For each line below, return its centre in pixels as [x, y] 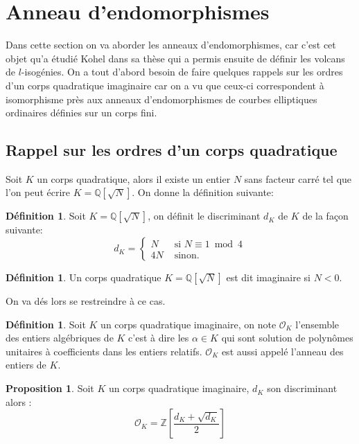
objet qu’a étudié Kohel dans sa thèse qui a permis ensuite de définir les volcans [175, 58]
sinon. [187, 255]
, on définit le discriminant [204, 216]
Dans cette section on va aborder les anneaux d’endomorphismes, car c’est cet [171, 45]
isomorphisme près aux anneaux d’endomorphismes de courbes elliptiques [161, 99]
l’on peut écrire [38, 192]
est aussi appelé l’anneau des [282, 351]
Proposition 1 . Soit [50, 388]
